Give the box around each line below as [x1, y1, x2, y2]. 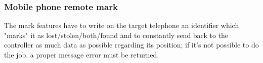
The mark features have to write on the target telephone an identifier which [4, 20, 239, 30]
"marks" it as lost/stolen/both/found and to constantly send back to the [4, 29, 229, 40]
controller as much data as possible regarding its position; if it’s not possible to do [4, 39, 259, 50]
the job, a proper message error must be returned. [4, 49, 159, 59]
